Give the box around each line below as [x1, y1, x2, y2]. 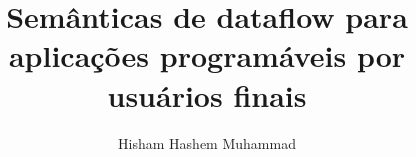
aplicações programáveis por [8, 35, 406, 76]
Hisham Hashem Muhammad [118, 132, 296, 153]
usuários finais [107, 74, 307, 115]
